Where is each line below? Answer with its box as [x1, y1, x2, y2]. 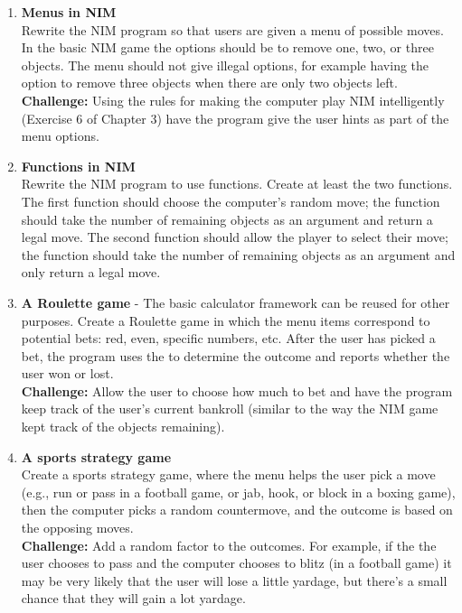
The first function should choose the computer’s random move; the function [21, 191, 440, 210]
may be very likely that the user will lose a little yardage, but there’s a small [21, 571, 448, 590]
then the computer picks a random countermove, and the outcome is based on [21, 500, 453, 519]
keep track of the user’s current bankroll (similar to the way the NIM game [21, 399, 438, 418]
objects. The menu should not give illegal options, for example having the [21, 55, 429, 74]
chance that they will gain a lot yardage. [21, 589, 246, 608]
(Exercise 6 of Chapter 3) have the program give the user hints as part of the [21, 108, 449, 127]
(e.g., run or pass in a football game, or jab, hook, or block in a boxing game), [21, 482, 456, 501]
